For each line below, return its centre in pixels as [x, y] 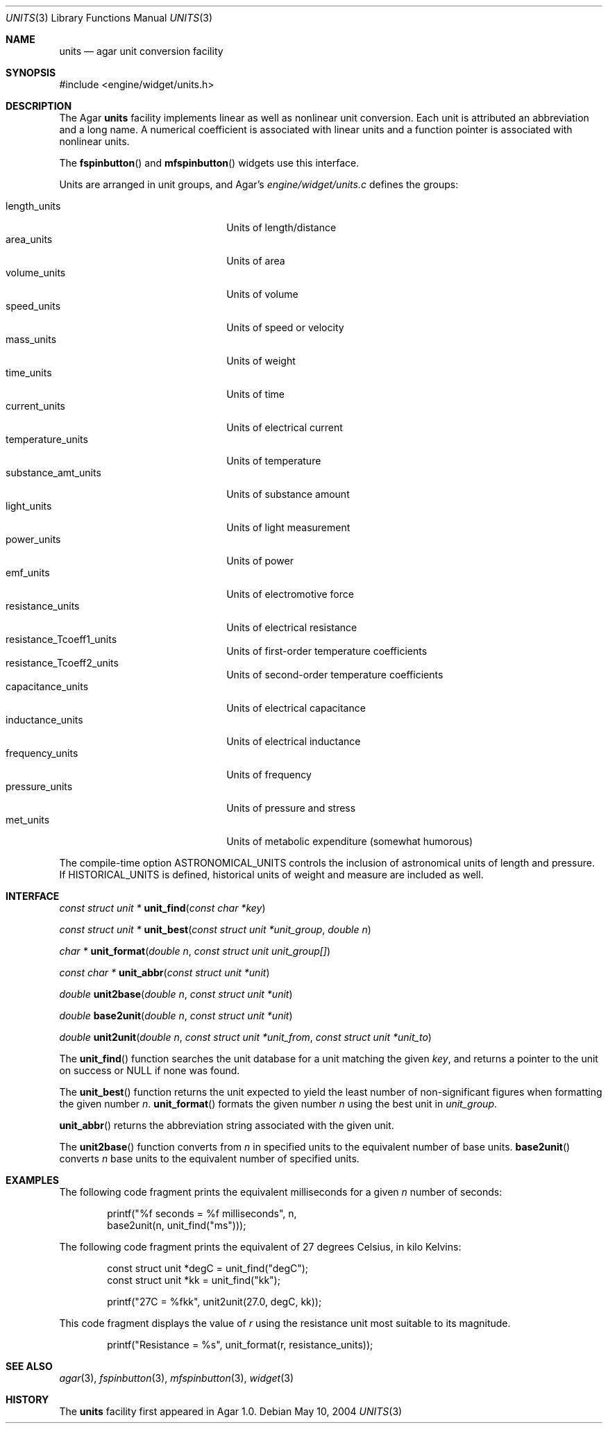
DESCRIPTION [39, 106]
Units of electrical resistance [292, 627]
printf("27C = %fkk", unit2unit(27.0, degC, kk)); [214, 1302]
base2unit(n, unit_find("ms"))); [177, 1225]
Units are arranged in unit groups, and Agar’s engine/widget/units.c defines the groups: [259, 184]
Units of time [255, 394]
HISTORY [27, 1399]
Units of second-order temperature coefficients [335, 675]
